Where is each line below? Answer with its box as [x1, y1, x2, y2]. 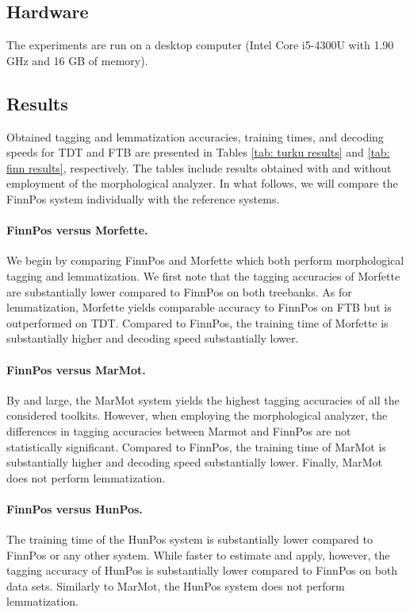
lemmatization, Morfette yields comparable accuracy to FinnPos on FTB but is [6, 299, 392, 316]
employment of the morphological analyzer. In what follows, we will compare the [6, 175, 398, 192]
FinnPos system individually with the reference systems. [6, 190, 280, 207]
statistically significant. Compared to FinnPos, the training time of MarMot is [6, 438, 386, 455]
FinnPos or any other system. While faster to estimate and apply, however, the [6, 546, 390, 563]
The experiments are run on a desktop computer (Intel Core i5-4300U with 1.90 [6, 37, 394, 53]
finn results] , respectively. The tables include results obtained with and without [6, 159, 392, 176]
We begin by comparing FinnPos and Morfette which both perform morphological [6, 252, 404, 269]
